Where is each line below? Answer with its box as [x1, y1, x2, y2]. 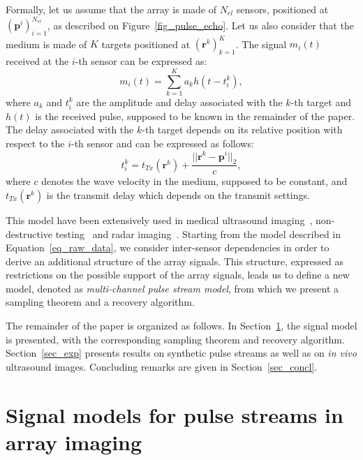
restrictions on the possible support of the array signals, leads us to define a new [6, 267, 350, 282]
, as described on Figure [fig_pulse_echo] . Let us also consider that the [47, 17, 355, 32]
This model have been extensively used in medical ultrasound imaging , [6, 212, 313, 227]
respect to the [6, 135, 65, 150]
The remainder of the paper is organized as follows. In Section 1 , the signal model [6, 318, 357, 333]
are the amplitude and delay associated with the [76, 94, 283, 109]
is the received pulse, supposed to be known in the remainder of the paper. [35, 108, 355, 123]
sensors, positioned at [236, 2, 329, 16]
